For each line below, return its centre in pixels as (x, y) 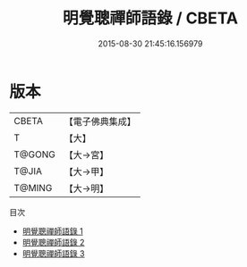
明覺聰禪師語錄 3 (53, 253)
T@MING (33, 188)
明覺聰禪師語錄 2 (53, 242)
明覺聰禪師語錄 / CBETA (150, 18)
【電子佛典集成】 (100, 121)
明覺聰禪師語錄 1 (52, 231)
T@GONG (34, 154)
